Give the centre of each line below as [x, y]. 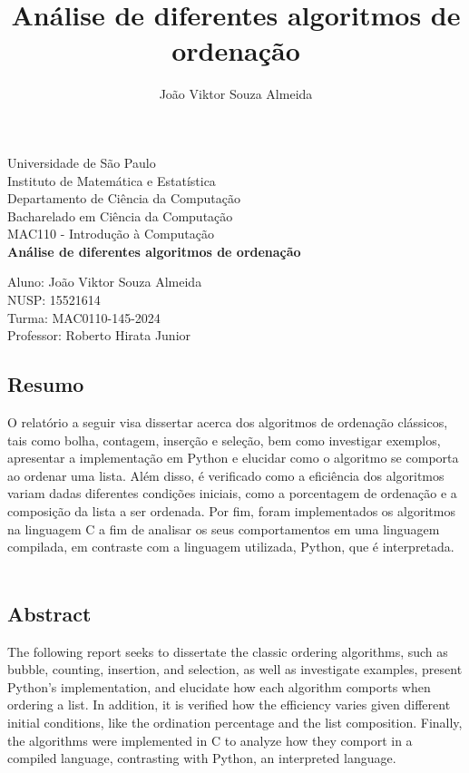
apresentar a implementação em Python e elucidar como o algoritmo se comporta [233, 458]
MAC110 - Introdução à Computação [111, 234]
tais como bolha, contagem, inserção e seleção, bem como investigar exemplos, [224, 440]
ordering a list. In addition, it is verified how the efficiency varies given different [229, 705]
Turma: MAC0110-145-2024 [84, 317]
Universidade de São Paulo [82, 162]
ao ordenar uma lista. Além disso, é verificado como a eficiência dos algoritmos [226, 475]
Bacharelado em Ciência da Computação [120, 215]
